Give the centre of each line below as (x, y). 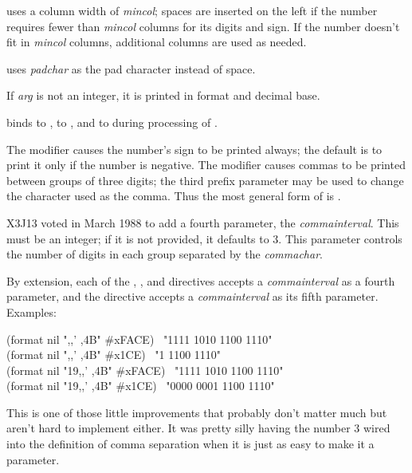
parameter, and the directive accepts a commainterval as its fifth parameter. (192, 296)
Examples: (31, 311)
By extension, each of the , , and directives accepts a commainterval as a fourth (201, 280)
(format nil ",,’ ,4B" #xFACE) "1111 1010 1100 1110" (139, 339)
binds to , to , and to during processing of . (112, 122)
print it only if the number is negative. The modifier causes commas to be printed (206, 165)
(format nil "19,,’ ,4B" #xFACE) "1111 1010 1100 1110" (145, 370)
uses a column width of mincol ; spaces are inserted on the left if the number (192, 10)
